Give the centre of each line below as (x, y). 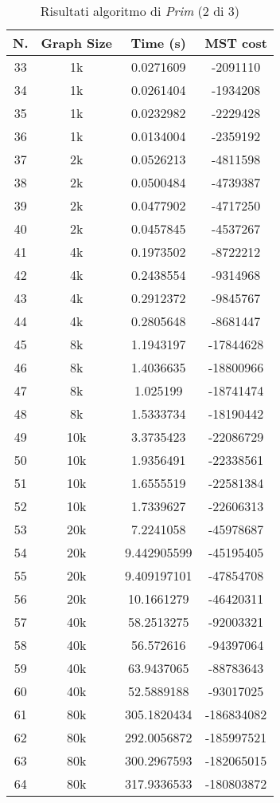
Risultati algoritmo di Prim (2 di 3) (140, 11)
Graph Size (77, 43)
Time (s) (158, 43)
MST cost (236, 43)
